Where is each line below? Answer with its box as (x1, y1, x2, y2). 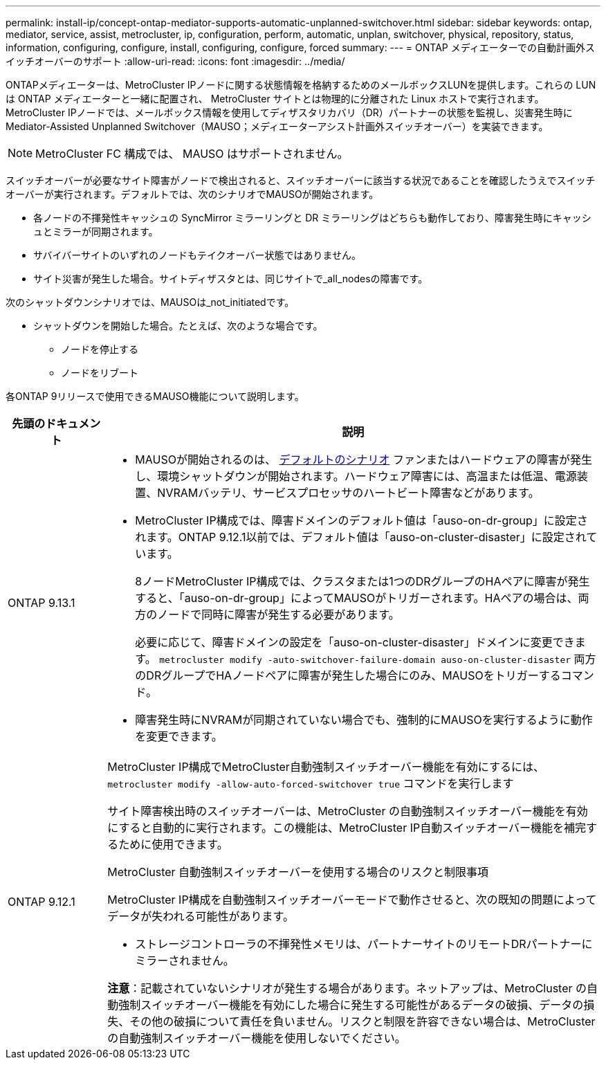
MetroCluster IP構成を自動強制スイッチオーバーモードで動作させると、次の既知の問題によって (107, 893, 597, 907)
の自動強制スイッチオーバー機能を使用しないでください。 (107, 1031, 406, 1045)
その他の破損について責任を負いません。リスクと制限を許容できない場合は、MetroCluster (129, 1014, 596, 1028)
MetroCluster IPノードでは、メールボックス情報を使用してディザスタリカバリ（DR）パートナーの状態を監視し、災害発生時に (6, 107, 573, 118)
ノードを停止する (61, 343, 138, 355)
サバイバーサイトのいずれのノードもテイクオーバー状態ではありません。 (33, 249, 362, 261)
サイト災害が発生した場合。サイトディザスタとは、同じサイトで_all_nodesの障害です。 (33, 273, 428, 284)
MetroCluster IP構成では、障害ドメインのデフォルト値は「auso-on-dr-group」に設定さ (135, 513, 588, 527)
